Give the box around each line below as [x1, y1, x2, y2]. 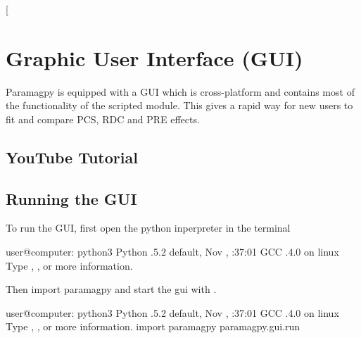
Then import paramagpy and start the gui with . [6, 282, 217, 296]
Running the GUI [6, 187, 137, 209]
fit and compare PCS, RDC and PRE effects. [6, 111, 200, 126]
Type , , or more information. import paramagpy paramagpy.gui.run [6, 319, 300, 334]
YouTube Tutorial [6, 146, 138, 168]
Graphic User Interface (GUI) [6, 43, 303, 72]
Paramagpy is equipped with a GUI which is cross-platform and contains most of [6, 84, 355, 99]
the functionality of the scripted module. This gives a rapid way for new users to [6, 98, 353, 113]
